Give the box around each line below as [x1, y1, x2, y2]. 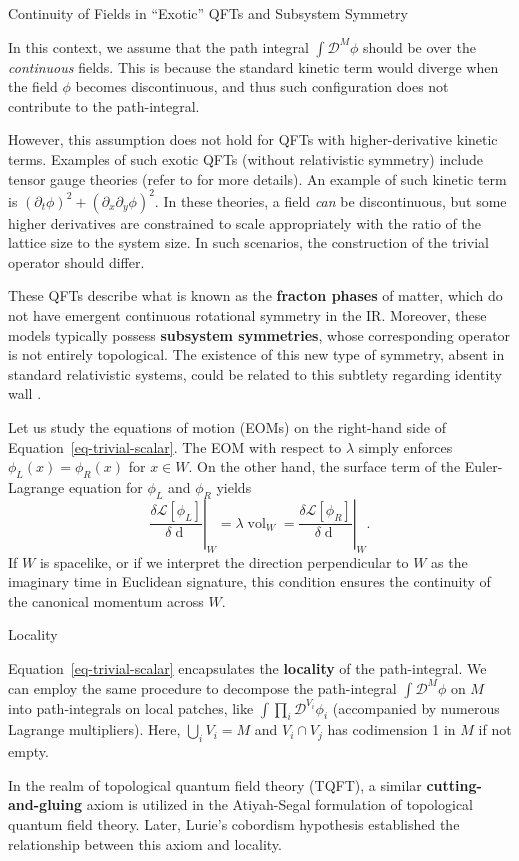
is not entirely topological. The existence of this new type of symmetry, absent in [8, 344, 505, 365]
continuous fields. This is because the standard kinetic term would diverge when [8, 56, 499, 77]
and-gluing [8, 794, 83, 815]
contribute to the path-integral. [8, 95, 200, 116]
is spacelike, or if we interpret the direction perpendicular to [39, 551, 409, 572]
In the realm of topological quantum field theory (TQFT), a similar [8, 774, 422, 795]
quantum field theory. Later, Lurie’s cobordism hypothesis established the [8, 813, 460, 834]
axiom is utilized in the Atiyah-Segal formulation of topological [86, 794, 473, 815]
